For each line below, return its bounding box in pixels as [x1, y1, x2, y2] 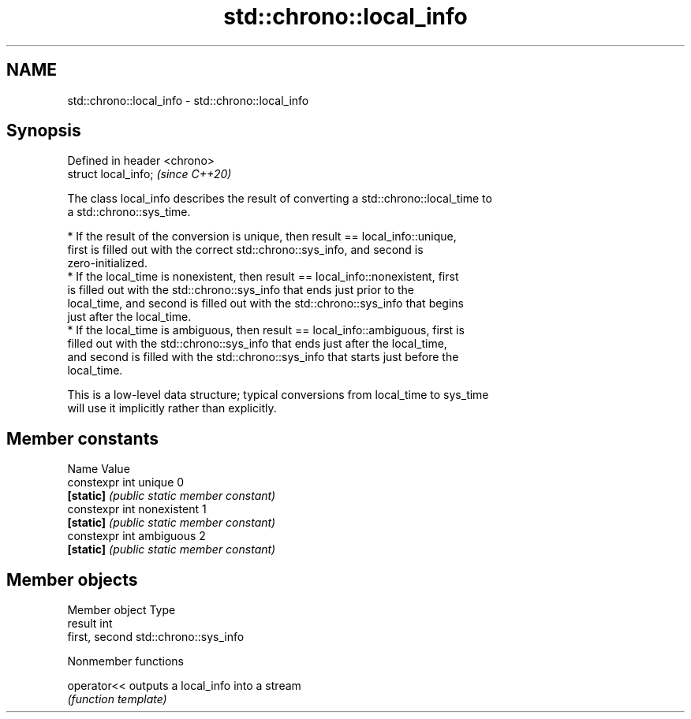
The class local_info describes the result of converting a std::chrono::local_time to [67, 192, 492, 206]
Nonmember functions [67, 654, 184, 669]
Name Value [67, 462, 130, 476]
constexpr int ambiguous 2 [67, 529, 206, 543]
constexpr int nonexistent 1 [67, 502, 207, 516]
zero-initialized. [67, 256, 148, 270]
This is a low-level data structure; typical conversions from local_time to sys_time [67, 388, 489, 402]
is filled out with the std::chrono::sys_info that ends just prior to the [67, 283, 415, 297]
